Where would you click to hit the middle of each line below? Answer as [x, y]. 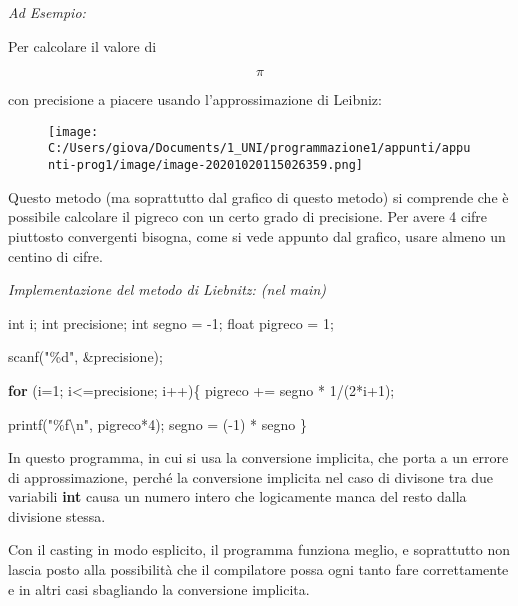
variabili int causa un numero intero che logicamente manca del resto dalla [237, 496]
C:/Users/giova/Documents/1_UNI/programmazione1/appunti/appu [259, 148]
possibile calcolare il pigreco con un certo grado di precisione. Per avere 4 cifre [248, 216]
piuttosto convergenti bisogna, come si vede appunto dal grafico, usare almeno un [257, 235]
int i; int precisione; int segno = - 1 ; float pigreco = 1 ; [171, 322]
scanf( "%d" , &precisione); [85, 356]
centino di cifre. [55, 255]
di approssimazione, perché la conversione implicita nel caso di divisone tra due [251, 476]
